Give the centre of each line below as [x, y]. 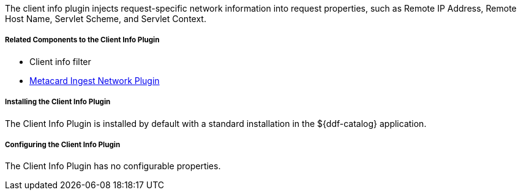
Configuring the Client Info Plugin [63, 144]
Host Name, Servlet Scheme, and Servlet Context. [106, 19]
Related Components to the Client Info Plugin [82, 40]
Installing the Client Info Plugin [58, 102]
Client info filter [60, 61]
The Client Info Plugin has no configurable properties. [113, 166]
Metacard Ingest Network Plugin [95, 80]
